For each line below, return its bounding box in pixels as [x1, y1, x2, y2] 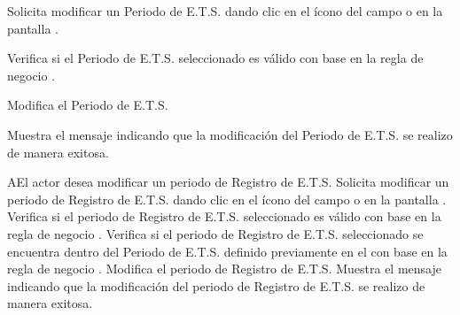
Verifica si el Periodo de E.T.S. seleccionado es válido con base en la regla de [7, 49, 424, 67]
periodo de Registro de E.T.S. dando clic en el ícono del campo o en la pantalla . [7, 189, 447, 208]
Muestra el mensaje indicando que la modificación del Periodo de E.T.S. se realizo [7, 125, 453, 143]
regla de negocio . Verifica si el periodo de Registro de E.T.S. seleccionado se [7, 224, 424, 242]
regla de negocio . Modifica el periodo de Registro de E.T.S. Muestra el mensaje [7, 259, 441, 278]
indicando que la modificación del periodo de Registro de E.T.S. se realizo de [7, 276, 425, 295]
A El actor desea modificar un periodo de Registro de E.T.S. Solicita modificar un [7, 173, 449, 191]
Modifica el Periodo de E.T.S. [7, 96, 168, 114]
